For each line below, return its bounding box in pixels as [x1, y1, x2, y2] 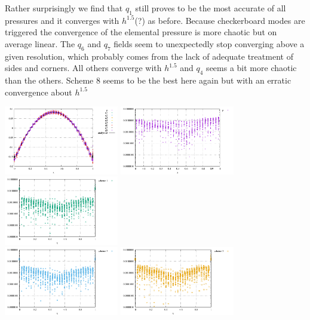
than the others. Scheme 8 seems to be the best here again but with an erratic [5, 74, 291, 87]
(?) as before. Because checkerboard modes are [134, 14, 305, 26]
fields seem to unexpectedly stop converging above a [113, 37, 305, 50]
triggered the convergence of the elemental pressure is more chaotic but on [5, 26, 277, 38]
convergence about [5, 85, 72, 98]
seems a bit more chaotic [206, 61, 297, 74]
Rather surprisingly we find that [5, 2, 123, 14]
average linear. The [5, 37, 75, 50]
